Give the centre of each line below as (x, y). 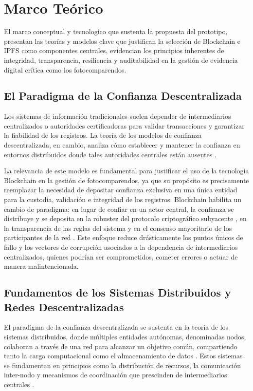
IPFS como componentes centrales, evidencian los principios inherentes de (114, 50)
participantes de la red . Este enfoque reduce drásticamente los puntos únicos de (124, 237)
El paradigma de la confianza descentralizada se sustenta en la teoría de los (116, 327)
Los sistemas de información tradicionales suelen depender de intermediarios (117, 116)
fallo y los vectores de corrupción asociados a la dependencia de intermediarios (121, 247)
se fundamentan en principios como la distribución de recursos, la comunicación (123, 365)
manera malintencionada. (41, 266)
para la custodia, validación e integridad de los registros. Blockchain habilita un (123, 199)
